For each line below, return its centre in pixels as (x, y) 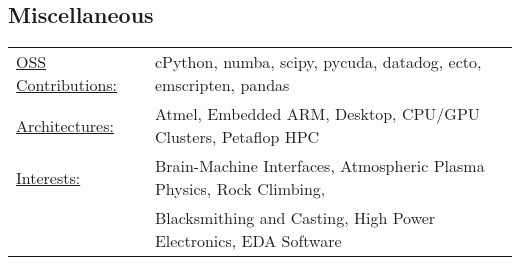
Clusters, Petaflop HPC (237, 137)
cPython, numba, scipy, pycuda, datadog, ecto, (318, 62)
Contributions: (67, 85)
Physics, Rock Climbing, (240, 189)
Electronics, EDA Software (248, 241)
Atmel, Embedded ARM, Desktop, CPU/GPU (317, 114)
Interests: (48, 177)
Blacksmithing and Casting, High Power (295, 218)
